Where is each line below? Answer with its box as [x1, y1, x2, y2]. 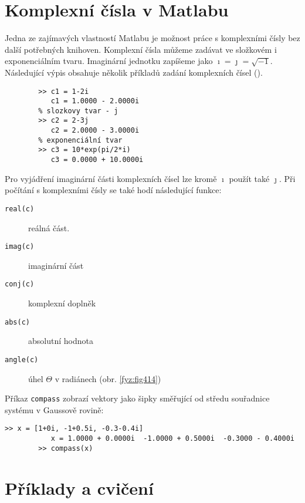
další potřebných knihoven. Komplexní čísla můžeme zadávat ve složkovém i [5, 43, 277, 55]
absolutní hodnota [28, 335, 93, 347]
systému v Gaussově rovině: [5, 403, 104, 416]
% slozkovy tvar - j [38, 106, 118, 115]
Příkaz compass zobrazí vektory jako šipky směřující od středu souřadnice [5, 392, 270, 404]
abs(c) [5, 318, 30, 326]
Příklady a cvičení [5, 475, 154, 499]
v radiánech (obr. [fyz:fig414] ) [55, 372, 161, 384]
